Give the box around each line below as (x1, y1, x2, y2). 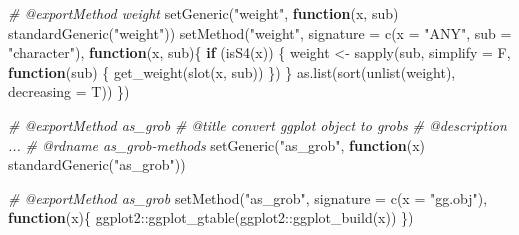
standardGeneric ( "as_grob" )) (8, 154, 186, 175)
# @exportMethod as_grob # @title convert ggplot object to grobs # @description (8, 114, 507, 135)
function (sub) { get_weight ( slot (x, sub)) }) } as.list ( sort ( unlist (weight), (8, 61, 456, 82)
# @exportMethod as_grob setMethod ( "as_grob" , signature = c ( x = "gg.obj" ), (8, 187, 488, 208)
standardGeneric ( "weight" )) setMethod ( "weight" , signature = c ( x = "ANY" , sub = (8, 22, 512, 43)
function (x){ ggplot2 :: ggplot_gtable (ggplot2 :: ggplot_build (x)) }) (8, 207, 414, 228)
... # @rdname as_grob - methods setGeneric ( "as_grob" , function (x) (8, 134, 426, 155)
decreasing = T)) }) (8, 81, 130, 102)
